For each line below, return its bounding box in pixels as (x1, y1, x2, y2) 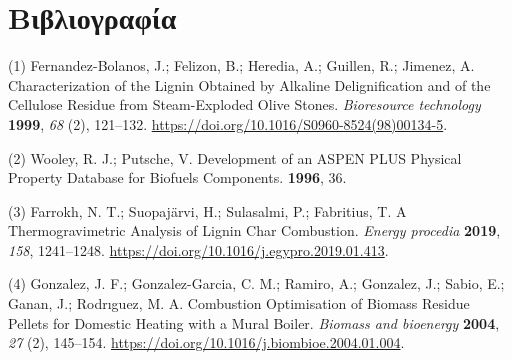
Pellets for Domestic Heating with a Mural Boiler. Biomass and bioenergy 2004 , (8, 312, 500, 333)
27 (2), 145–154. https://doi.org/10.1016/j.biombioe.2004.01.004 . (8, 332, 405, 353)
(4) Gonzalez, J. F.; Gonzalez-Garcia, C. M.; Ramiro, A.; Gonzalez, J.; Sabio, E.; (8, 273, 505, 294)
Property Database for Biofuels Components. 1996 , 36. (8, 167, 347, 188)
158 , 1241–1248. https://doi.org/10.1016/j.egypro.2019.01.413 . (8, 239, 389, 260)
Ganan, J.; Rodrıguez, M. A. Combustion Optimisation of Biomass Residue (8, 293, 470, 314)
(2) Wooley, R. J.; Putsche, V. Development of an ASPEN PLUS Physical (8, 147, 462, 168)
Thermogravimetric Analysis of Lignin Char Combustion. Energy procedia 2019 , (8, 220, 501, 241)
